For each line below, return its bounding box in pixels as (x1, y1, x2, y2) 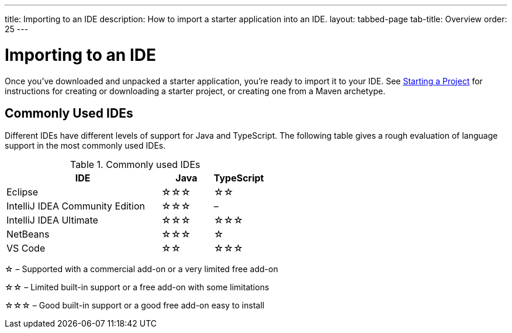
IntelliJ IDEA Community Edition (6, 200, 145, 212)
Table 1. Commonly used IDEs (70, 159, 200, 171)
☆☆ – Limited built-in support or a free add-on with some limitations (5, 282, 269, 293)
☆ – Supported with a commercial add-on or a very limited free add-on (5, 264, 278, 274)
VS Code (6, 242, 46, 255)
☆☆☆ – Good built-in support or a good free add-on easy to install (5, 300, 265, 311)
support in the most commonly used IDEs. (5, 140, 166, 151)
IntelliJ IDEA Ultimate (6, 214, 98, 226)
